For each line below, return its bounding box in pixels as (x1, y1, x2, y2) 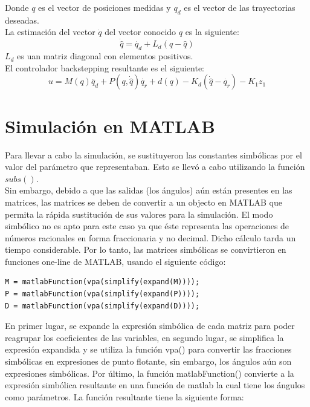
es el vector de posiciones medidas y (38, 1, 171, 13)
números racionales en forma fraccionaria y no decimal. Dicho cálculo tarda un (5, 231, 296, 244)
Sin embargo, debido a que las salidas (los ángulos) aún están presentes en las (5, 184, 292, 197)
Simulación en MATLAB (5, 113, 215, 138)
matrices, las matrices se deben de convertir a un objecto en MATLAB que (5, 195, 282, 208)
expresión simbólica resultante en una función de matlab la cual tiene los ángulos (5, 379, 305, 391)
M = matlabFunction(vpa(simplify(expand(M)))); (5, 278, 200, 287)
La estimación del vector (5, 25, 95, 38)
